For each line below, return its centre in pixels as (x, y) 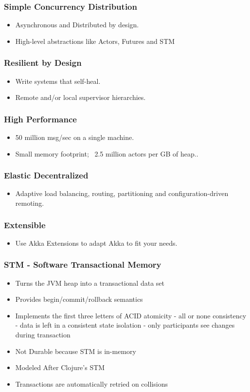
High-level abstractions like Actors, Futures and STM (95, 41)
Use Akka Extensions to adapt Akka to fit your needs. (96, 243)
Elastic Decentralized (46, 175)
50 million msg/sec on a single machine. (75, 137)
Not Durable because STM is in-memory (76, 351)
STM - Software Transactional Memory (83, 265)
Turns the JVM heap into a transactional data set (90, 283)
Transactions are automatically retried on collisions (91, 383)
